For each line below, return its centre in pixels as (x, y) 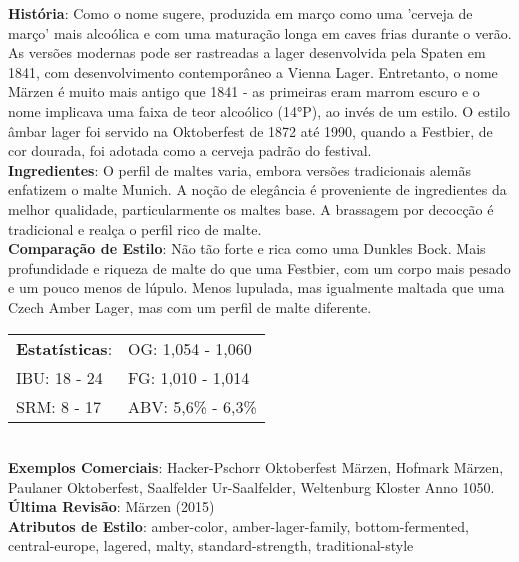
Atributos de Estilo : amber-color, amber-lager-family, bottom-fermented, (238, 525)
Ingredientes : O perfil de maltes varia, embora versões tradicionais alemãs (240, 169)
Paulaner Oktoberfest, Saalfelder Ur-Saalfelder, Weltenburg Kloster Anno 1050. (251, 486)
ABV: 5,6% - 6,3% (192, 406)
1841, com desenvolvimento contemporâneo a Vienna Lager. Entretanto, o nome (253, 71)
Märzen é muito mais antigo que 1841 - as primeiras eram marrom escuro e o (244, 91)
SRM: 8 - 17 (59, 406)
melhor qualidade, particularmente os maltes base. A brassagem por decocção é (251, 208)
